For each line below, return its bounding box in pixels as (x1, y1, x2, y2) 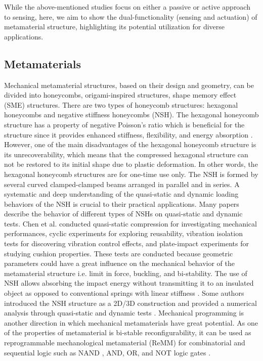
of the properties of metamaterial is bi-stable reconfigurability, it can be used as (4, 327, 251, 338)
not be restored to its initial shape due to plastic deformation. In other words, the (4, 159, 258, 169)
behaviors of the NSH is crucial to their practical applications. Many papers (4, 198, 239, 209)
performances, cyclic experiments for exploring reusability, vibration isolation (4, 228, 243, 239)
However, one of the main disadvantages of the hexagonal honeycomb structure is (4, 139, 256, 150)
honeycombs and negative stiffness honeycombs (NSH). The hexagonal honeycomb (4, 109, 259, 120)
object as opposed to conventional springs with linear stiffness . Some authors (4, 288, 244, 298)
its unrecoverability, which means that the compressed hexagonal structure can (4, 149, 248, 159)
